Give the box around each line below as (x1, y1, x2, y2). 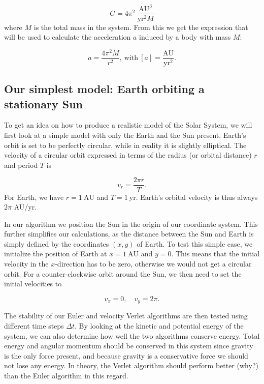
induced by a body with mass (139, 32, 231, 42)
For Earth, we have (4, 191, 64, 202)
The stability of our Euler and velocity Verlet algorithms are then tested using (4, 310, 248, 321)
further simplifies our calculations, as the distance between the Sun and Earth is (4, 228, 254, 239)
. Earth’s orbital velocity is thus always (136, 191, 258, 202)
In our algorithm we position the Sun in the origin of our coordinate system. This (4, 218, 258, 229)
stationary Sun (4, 96, 83, 111)
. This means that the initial (171, 248, 260, 259)
